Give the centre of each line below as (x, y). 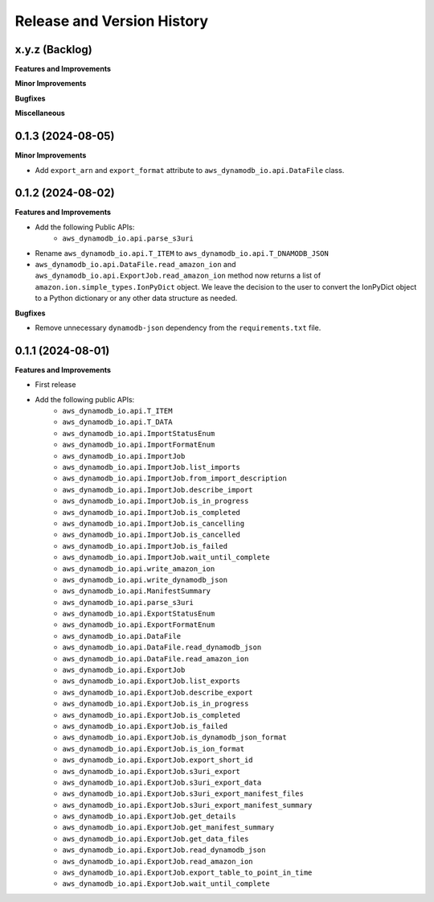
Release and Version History (112, 21)
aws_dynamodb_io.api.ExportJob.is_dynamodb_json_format (174, 737)
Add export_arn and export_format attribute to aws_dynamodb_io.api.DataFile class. (190, 170)
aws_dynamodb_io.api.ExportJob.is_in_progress (156, 704)
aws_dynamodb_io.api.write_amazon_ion (139, 568)
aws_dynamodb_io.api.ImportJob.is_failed (145, 546)
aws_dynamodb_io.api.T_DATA (117, 422)
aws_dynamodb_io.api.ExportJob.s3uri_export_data (162, 782)
